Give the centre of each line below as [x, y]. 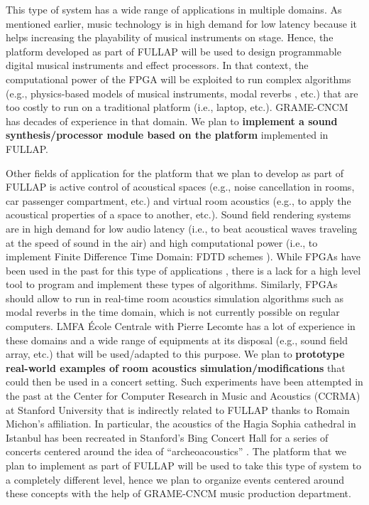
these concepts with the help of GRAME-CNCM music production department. [178, 493]
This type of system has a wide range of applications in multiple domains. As [174, 9]
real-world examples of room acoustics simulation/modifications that [176, 367]
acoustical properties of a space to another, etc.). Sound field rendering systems [178, 214]
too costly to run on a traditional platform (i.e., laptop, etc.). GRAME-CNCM [177, 107]
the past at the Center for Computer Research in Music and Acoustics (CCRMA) [183, 396]
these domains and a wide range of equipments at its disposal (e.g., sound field [177, 340]
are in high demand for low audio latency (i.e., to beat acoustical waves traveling [182, 228]
